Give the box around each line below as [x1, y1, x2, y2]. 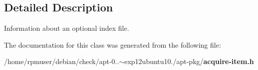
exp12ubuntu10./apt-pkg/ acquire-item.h [124, 56, 254, 67]
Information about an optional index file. [4, 23, 129, 33]
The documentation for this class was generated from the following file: [4, 39, 221, 50]
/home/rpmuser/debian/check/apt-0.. [4, 56, 119, 67]
